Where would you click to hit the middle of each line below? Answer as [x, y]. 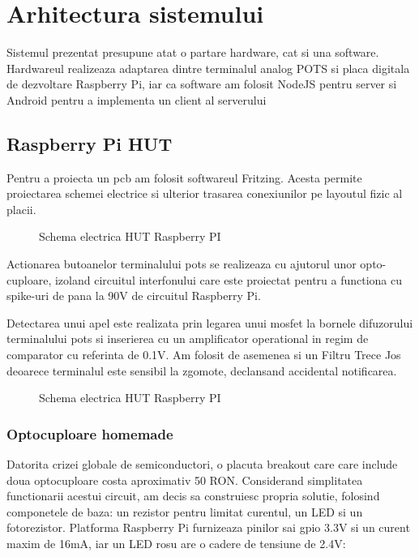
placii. [21, 209]
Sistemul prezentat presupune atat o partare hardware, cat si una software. [193, 52]
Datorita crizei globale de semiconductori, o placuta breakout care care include [202, 464]
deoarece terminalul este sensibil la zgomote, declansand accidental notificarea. [202, 370]
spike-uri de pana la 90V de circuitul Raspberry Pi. [134, 296]
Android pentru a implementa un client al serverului [137, 99]
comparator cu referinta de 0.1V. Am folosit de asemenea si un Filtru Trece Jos [204, 355]
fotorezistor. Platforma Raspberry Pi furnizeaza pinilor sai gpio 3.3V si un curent [208, 527]
